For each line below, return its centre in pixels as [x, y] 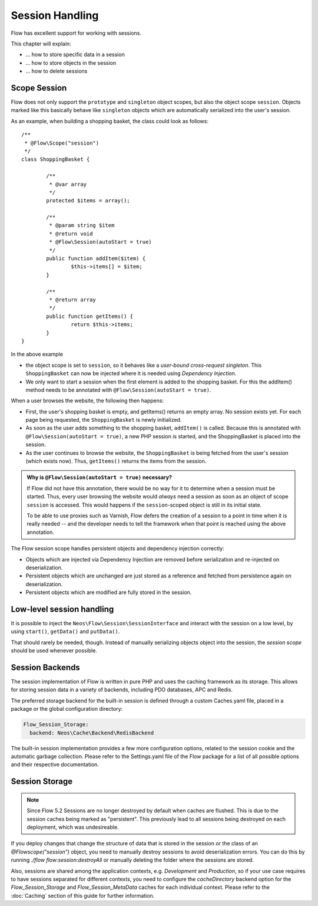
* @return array [73, 300]
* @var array [68, 184]
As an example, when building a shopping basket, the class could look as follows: [110, 121]
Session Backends [46, 667]
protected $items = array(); [88, 201]
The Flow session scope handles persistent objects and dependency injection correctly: [117, 549]
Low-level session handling [62, 609]
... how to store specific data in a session [75, 55]
